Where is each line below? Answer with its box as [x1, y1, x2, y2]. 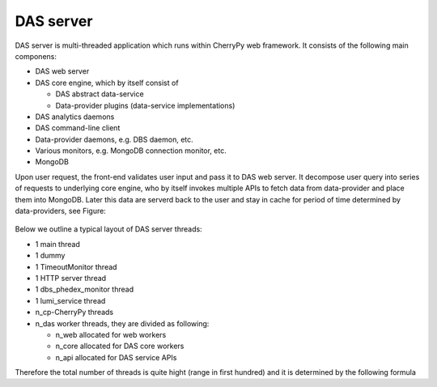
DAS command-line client [35, 123, 121, 133]
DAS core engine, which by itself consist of [35, 78, 179, 87]
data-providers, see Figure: [15, 206, 107, 216]
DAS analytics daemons [35, 112, 115, 121]
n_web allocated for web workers [55, 330, 167, 339]
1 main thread [35, 239, 80, 249]
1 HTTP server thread [35, 273, 107, 283]
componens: [15, 51, 57, 61]
